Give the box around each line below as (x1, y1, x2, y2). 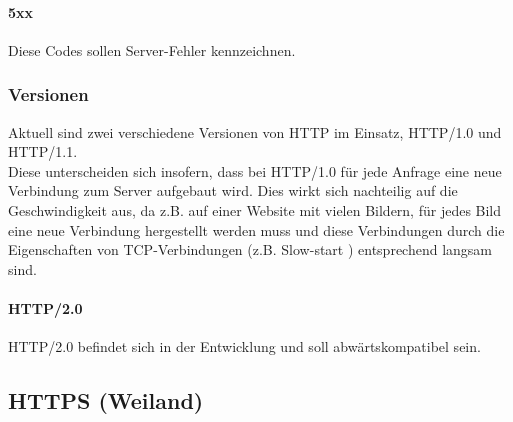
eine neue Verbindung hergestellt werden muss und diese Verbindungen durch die (8, 219, 505, 240)
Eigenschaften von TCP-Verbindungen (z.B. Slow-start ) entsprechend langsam (8, 239, 493, 260)
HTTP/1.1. (8, 141, 78, 162)
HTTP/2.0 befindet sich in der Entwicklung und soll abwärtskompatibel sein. (8, 336, 481, 357)
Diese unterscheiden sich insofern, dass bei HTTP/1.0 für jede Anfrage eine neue (8, 160, 502, 181)
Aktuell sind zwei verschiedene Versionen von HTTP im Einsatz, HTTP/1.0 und (8, 121, 502, 142)
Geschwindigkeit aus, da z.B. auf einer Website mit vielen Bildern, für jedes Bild (8, 199, 502, 220)
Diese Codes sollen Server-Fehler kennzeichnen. (8, 39, 296, 60)
